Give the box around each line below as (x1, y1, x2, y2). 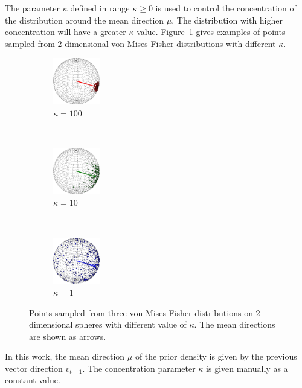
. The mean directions (194, 318, 275, 331)
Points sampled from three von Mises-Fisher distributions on (29, 306, 253, 319)
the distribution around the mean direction (5, 13, 164, 26)
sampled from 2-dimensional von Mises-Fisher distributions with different (5, 37, 276, 49)
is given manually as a (206, 361, 288, 374)
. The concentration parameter (82, 361, 196, 374)
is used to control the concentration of (155, 2, 297, 14)
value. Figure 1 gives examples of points (137, 25, 286, 38)
